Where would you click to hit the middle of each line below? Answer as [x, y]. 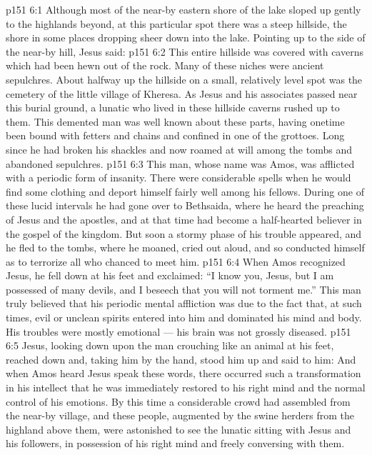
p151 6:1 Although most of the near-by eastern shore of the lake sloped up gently [184, 9]
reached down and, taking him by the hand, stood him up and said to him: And [181, 359]
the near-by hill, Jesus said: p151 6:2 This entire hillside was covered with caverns [185, 51]
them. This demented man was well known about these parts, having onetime [175, 121]
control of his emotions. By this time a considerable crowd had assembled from [178, 401]
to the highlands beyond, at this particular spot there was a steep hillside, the [176, 23]
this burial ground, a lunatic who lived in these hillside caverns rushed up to [173, 107]
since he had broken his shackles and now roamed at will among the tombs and [179, 149]
